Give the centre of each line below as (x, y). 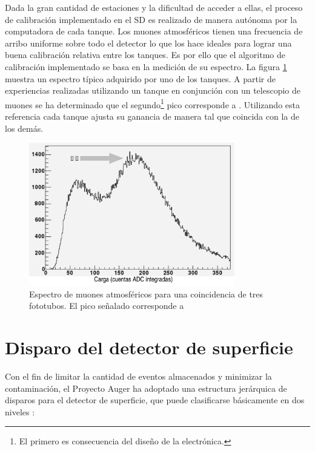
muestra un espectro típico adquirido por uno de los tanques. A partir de (141, 78)
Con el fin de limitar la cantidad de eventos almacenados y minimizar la (138, 376)
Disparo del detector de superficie (149, 347)
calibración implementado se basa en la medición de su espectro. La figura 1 (146, 66)
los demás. (24, 128)
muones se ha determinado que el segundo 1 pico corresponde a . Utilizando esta (152, 103)
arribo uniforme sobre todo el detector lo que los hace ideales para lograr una (148, 43)
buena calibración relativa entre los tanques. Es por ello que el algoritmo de (145, 55)
